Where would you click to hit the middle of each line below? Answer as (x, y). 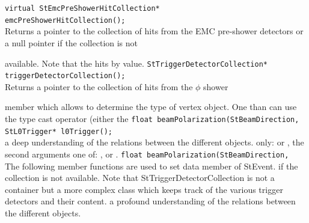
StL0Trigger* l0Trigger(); (59, 131)
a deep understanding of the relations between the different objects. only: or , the (154, 142)
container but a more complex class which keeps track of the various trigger (144, 189)
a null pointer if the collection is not (72, 42)
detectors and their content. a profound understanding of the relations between (150, 201)
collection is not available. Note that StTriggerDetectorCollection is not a (140, 178)
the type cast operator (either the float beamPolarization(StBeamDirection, (152, 118)
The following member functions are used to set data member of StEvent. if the (151, 166)
